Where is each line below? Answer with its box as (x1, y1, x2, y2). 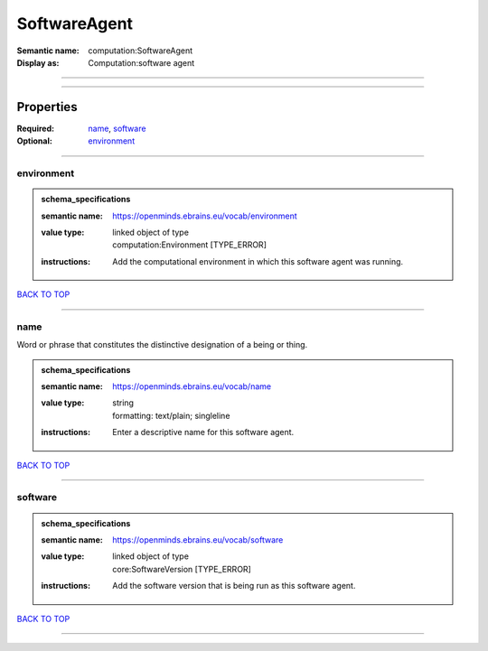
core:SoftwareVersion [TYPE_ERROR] (112, 563, 252, 574)
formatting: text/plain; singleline (112, 410, 230, 421)
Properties (16, 99, 78, 115)
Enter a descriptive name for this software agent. (112, 427, 295, 438)
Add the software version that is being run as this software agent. (112, 581, 356, 591)
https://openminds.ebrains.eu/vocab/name (112, 381, 271, 392)
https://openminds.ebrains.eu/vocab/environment (112, 210, 297, 221)
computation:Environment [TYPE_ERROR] (112, 239, 267, 250)
